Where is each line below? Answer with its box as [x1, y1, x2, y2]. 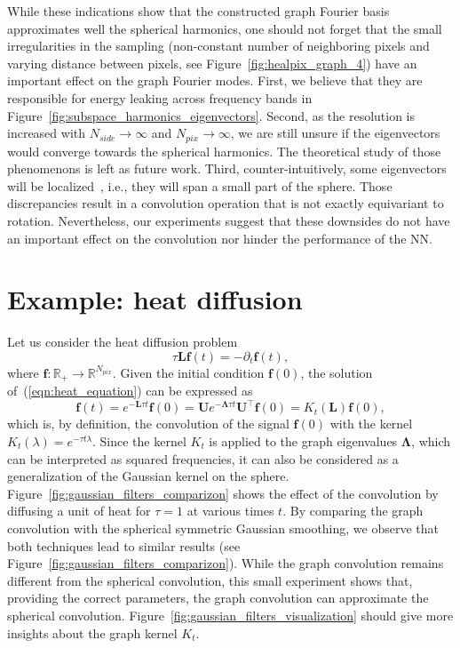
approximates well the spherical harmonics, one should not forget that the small [7, 19, 442, 37]
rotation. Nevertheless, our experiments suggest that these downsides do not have [7, 211, 450, 229]
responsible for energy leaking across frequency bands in [7, 88, 313, 107]
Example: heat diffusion [7, 281, 303, 317]
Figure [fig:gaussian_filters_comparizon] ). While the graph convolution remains [7, 554, 444, 572]
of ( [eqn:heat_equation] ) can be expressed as [7, 381, 253, 400]
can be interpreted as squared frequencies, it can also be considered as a [7, 449, 399, 468]
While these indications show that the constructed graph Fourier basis [7, 2, 390, 20]
